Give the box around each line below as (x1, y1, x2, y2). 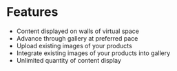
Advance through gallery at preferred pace (16, 34, 138, 42)
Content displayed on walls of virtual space (16, 27, 139, 35)
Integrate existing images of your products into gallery (16, 49, 171, 57)
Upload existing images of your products (16, 41, 132, 50)
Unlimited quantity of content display (16, 56, 122, 64)
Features (6, 4, 59, 20)
